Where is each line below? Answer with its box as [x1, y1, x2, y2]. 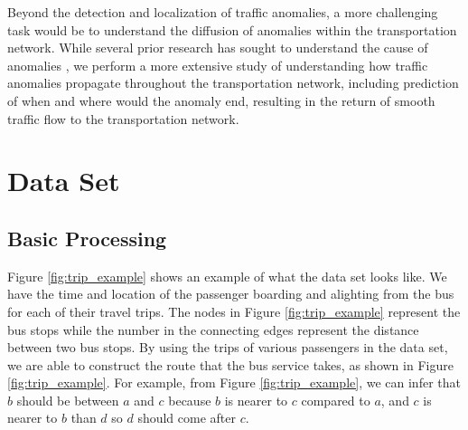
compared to [301, 390, 370, 409]
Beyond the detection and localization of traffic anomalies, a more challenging [7, 3, 438, 21]
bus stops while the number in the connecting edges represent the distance [7, 320, 419, 339]
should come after [137, 408, 237, 427]
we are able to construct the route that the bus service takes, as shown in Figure [7, 355, 454, 374]
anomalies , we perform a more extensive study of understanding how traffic [7, 55, 428, 74]
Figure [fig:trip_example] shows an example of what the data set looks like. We [7, 266, 447, 285]
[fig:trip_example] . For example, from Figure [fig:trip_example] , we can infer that [7, 373, 461, 392]
